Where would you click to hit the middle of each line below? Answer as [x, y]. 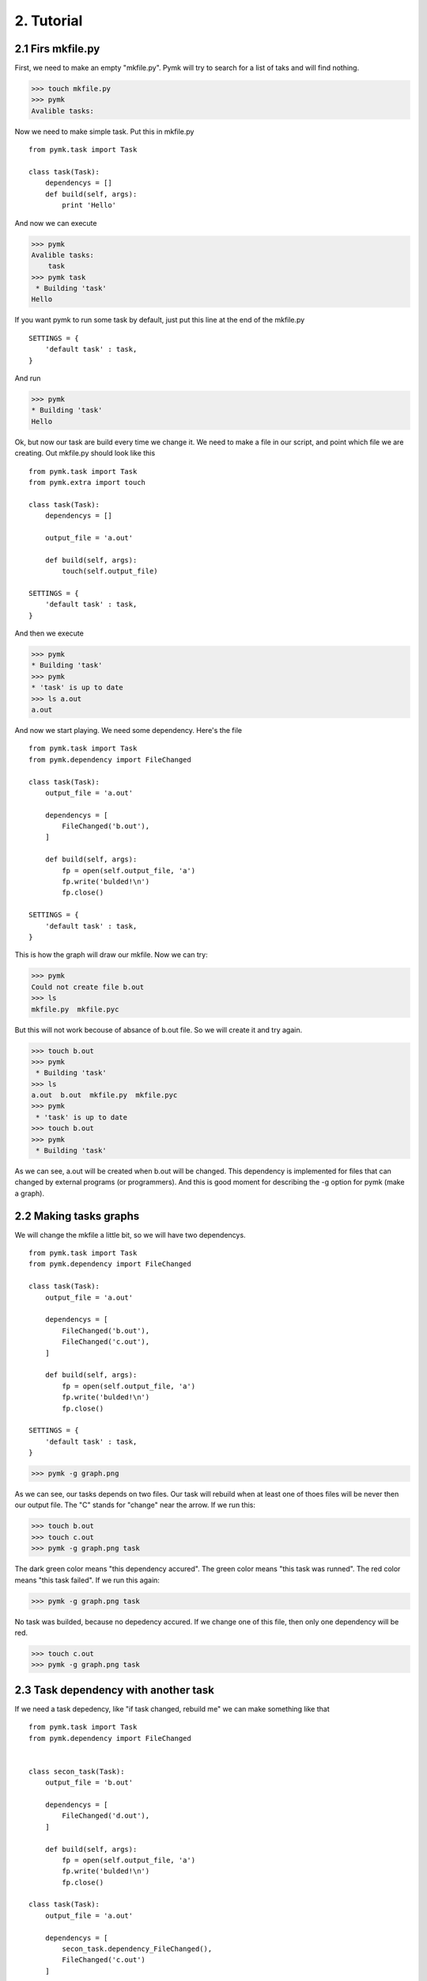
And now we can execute [56, 223]
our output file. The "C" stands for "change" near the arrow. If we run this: [135, 1505]
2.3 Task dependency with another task [115, 1690]
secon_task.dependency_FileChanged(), [137, 1949]
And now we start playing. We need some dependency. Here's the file [128, 730]
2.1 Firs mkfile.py [57, 49]
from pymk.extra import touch [87, 482]
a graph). [30, 1193]
